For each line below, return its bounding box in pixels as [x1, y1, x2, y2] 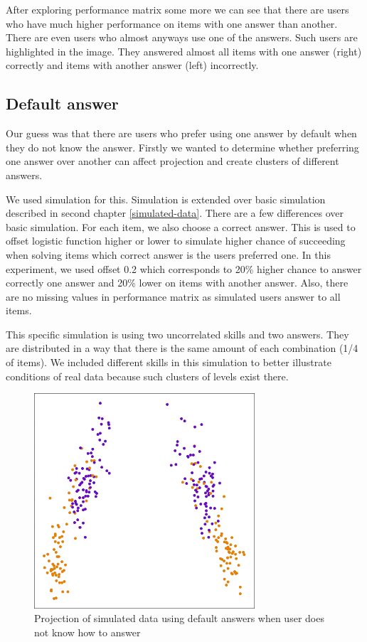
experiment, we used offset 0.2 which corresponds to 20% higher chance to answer [6, 261, 362, 276]
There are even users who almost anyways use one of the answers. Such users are [6, 30, 358, 45]
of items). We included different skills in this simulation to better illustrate [6, 355, 331, 370]
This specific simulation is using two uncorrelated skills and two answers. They [6, 326, 349, 341]
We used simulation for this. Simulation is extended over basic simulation [6, 191, 326, 206]
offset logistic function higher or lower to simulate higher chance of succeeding [6, 233, 346, 248]
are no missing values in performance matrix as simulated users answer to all [6, 289, 341, 304]
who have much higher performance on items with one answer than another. [6, 16, 338, 31]
